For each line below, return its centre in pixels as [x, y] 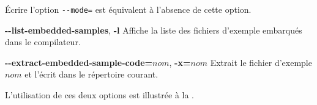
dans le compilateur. [43, 42]
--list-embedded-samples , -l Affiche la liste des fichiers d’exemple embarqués [154, 30]
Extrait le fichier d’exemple [261, 62]
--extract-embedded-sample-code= [79, 62]
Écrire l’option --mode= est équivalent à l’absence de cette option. [128, 9]
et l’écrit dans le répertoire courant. [91, 74]
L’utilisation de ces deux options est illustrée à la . [99, 95]
